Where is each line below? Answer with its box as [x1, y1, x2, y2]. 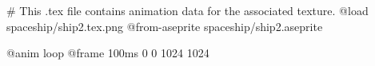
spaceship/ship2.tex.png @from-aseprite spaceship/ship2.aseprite [6, 17, 323, 34]
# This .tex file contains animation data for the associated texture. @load [6, 2, 369, 18]
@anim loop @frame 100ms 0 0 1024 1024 [6, 45, 209, 61]
